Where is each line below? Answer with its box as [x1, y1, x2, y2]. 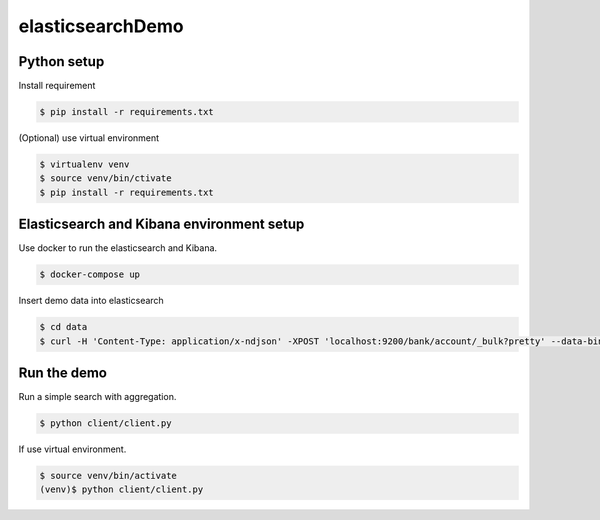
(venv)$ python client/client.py [39, 484, 204, 495]
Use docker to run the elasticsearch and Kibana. [18, 242, 218, 254]
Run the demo [18, 365, 108, 382]
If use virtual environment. [18, 443, 127, 455]
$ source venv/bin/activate [39, 470, 177, 482]
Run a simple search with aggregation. [18, 391, 177, 403]
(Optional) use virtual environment [18, 132, 160, 144]
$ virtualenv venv [39, 159, 130, 170]
